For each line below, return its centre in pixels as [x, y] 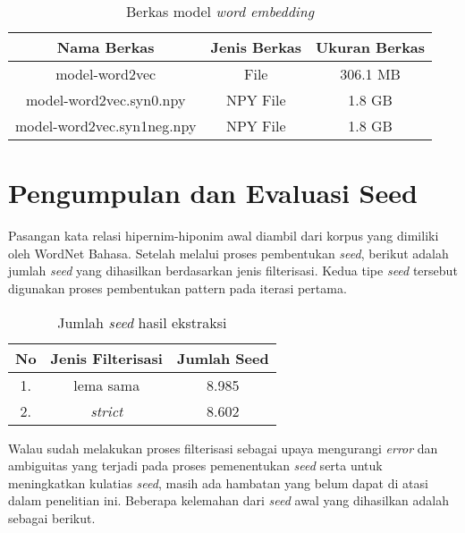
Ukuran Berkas [371, 47]
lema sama [107, 385]
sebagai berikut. [52, 517]
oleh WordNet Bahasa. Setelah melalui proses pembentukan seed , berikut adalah [228, 253]
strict [107, 410]
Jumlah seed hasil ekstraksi [142, 322]
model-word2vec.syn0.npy [106, 100]
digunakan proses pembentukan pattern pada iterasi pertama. [178, 288]
